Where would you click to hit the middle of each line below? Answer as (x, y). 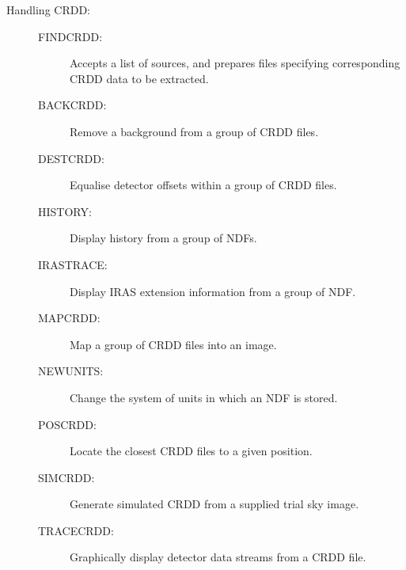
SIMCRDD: (66, 477)
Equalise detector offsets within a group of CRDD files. (203, 185)
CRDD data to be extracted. (139, 78)
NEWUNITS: (71, 371)
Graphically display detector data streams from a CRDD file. (218, 557)
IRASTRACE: (73, 264)
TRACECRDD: (76, 530)
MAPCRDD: (69, 318)
